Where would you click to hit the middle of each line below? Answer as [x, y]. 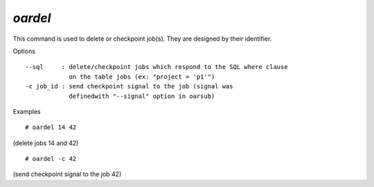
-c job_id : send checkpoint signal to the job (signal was [129, 87]
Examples [27, 111]
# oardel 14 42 [51, 127]
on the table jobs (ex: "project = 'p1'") [142, 77]
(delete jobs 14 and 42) [46, 143]
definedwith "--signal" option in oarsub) [142, 96]
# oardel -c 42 [51, 159]
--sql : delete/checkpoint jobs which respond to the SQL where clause [157, 67]
